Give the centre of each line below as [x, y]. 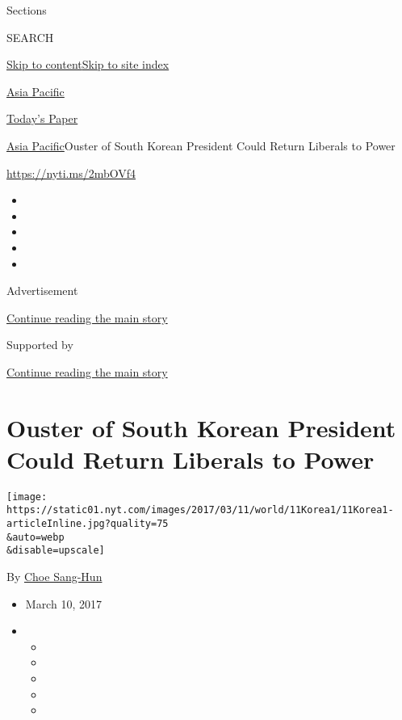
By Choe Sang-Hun [54, 577]
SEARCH [30, 37]
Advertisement [42, 291]
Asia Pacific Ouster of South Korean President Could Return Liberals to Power [201, 145]
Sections [27, 10]
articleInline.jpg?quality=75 [88, 524]
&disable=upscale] [56, 551]
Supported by [40, 345]
